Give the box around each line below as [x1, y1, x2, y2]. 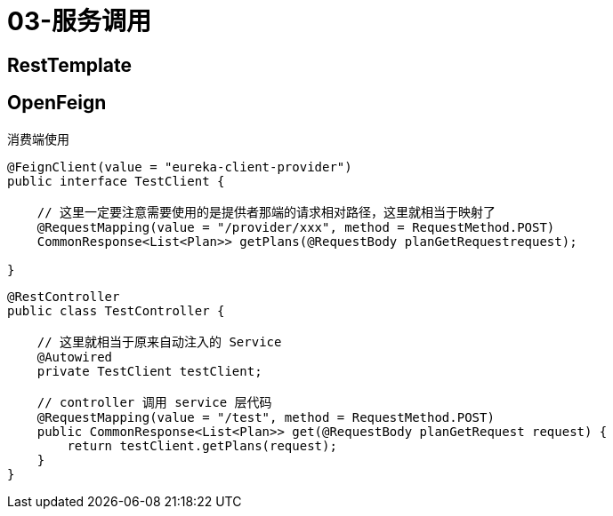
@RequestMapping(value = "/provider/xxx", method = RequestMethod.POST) [36, 219, 555, 234]
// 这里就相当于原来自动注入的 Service [36, 334, 282, 349]
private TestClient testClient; [36, 363, 262, 378]
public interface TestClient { [7, 173, 225, 188]
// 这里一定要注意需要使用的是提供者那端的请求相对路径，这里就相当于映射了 [36, 204, 496, 219]
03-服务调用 [7, 6, 152, 36]
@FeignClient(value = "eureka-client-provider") [7, 159, 352, 174]
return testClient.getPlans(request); [67, 438, 337, 453]
